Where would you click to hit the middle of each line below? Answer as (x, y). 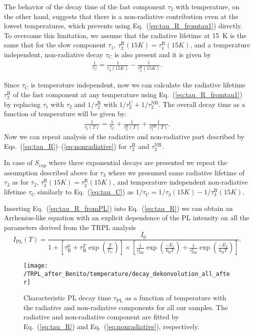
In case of (18, 162)
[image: (36, 266)
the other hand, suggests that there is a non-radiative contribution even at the (121, 16)
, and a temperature (220, 45)
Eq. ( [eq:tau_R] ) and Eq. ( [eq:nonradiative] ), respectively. (112, 326)
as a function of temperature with (176, 298)
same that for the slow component (55, 45)
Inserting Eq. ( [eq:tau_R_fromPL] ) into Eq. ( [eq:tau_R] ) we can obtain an (118, 208)
